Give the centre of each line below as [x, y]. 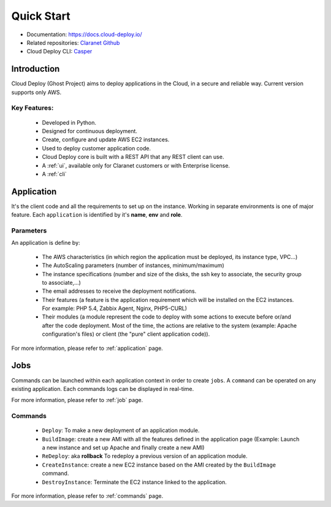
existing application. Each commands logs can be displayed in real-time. [103, 389]
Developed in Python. [69, 122]
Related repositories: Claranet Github [73, 42]
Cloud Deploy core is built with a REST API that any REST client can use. [133, 157]
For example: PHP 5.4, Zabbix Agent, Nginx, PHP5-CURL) [114, 308]
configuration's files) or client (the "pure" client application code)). [126, 334]
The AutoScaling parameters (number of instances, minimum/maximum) [133, 265]
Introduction [36, 69]
